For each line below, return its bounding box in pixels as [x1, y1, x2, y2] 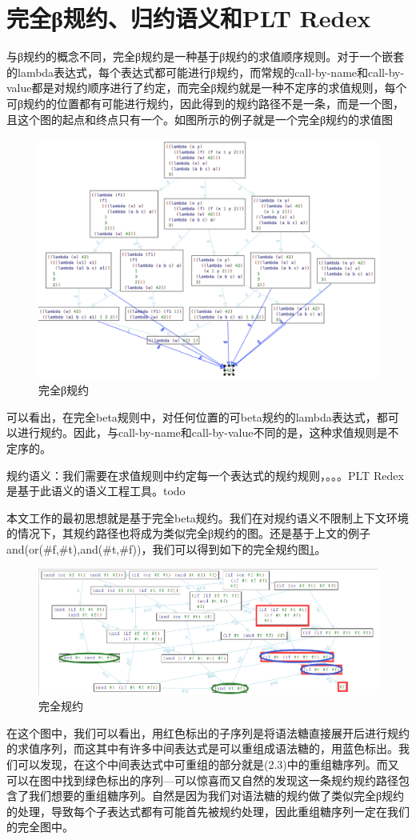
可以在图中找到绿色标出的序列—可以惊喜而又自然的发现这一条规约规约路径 [6, 771, 398, 788]
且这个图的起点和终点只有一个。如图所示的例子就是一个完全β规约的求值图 [6, 110, 394, 127]
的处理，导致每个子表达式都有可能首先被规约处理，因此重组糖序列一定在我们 [6, 802, 410, 819]
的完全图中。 [6, 818, 74, 835]
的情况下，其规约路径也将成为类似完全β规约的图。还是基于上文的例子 [6, 525, 371, 542]
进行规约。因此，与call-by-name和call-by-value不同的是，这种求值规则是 [17, 424, 388, 441]
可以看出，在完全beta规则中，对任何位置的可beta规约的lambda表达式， [6, 408, 377, 425]
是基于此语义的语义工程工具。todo [6, 482, 186, 499]
